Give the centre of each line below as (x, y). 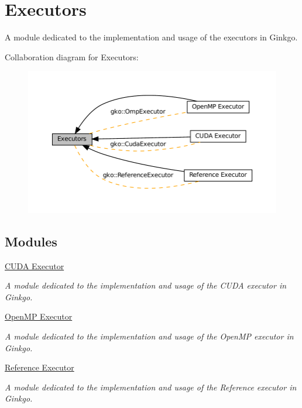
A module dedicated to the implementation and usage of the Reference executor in (151, 387)
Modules (31, 241)
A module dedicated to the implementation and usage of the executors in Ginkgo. (151, 37)
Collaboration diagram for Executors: (72, 56)
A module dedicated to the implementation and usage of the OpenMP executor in (149, 336)
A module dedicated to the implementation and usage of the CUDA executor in (146, 285)
